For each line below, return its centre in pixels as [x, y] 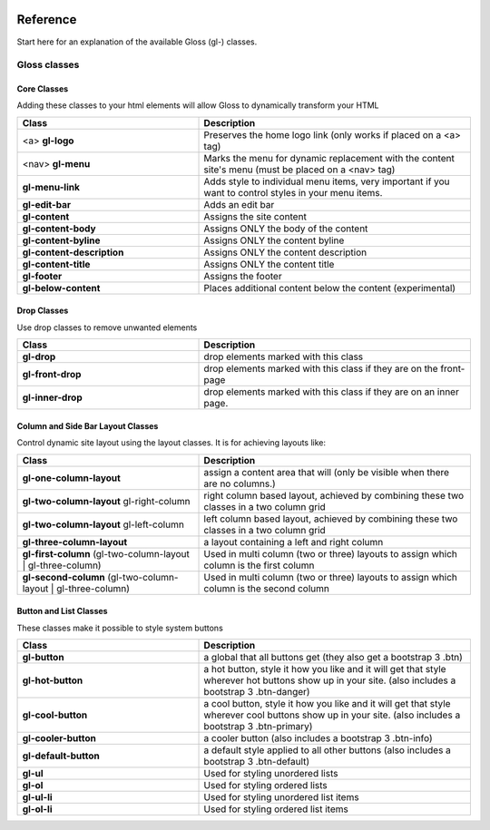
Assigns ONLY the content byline [274, 240]
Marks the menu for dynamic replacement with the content [329, 158]
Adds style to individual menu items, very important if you [327, 181]
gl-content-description [73, 252]
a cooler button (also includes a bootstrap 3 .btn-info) [318, 738]
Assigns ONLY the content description [285, 252]
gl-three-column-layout [75, 542]
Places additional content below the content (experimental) [330, 288]
